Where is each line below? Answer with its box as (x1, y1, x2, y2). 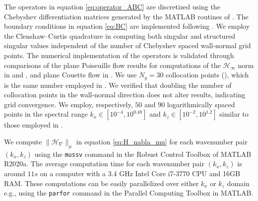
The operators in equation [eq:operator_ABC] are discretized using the (4, 1, 220, 11)
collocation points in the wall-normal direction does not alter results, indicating (4, 89, 246, 100)
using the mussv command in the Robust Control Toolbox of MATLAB (34, 148, 252, 159)
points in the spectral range (4, 109, 88, 119)
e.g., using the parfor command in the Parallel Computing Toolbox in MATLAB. (4, 188, 254, 198)
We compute (4, 136, 42, 146)
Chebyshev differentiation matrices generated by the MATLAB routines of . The (4, 11, 249, 21)
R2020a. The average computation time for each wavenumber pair (4, 158, 204, 169)
